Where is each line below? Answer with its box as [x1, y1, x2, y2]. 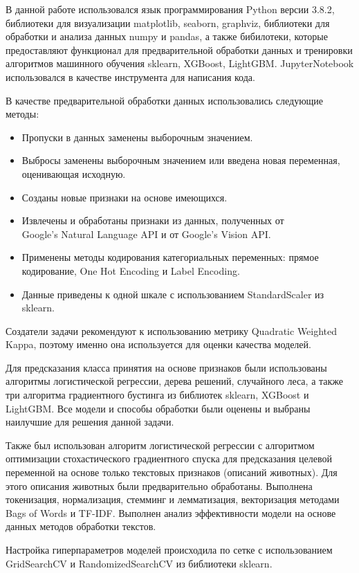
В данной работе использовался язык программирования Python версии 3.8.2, [6, 2, 335, 16]
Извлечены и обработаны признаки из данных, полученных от [21, 213, 284, 228]
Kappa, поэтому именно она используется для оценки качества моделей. [6, 337, 311, 352]
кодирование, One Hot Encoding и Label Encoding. [21, 263, 240, 278]
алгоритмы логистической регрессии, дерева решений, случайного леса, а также [6, 374, 344, 388]
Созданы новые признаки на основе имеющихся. [21, 190, 228, 204]
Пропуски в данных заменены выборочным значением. [21, 129, 253, 144]
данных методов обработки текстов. [6, 519, 156, 534]
